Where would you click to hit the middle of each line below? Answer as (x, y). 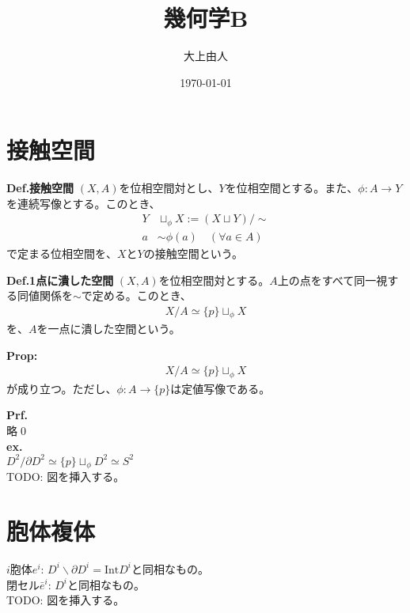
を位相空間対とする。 (214, 280)
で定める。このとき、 (136, 295)
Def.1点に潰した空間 (60, 280)
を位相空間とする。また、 (292, 188)
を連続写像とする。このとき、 (84, 203)
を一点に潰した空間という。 (108, 329)
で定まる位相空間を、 (62, 253)
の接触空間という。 (193, 253)
